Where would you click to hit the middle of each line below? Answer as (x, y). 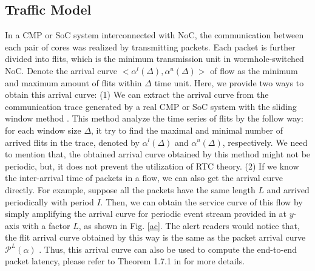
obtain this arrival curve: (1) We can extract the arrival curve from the (137, 94)
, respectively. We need (265, 142)
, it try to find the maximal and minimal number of (187, 130)
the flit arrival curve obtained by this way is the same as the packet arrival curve (155, 237)
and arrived (288, 189)
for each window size (43, 130)
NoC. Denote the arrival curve (61, 70)
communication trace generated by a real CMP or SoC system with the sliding (151, 106)
